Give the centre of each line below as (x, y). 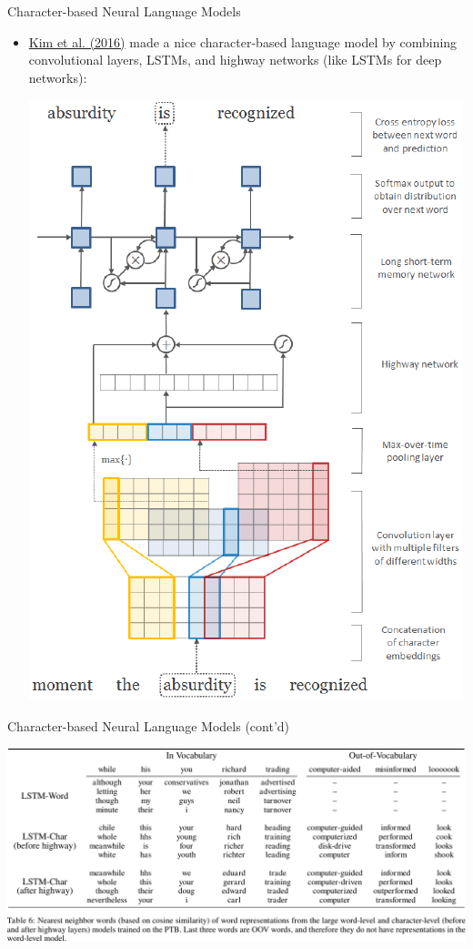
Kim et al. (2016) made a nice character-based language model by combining (243, 41)
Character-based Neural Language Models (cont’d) (149, 725)
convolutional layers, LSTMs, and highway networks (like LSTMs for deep (235, 60)
